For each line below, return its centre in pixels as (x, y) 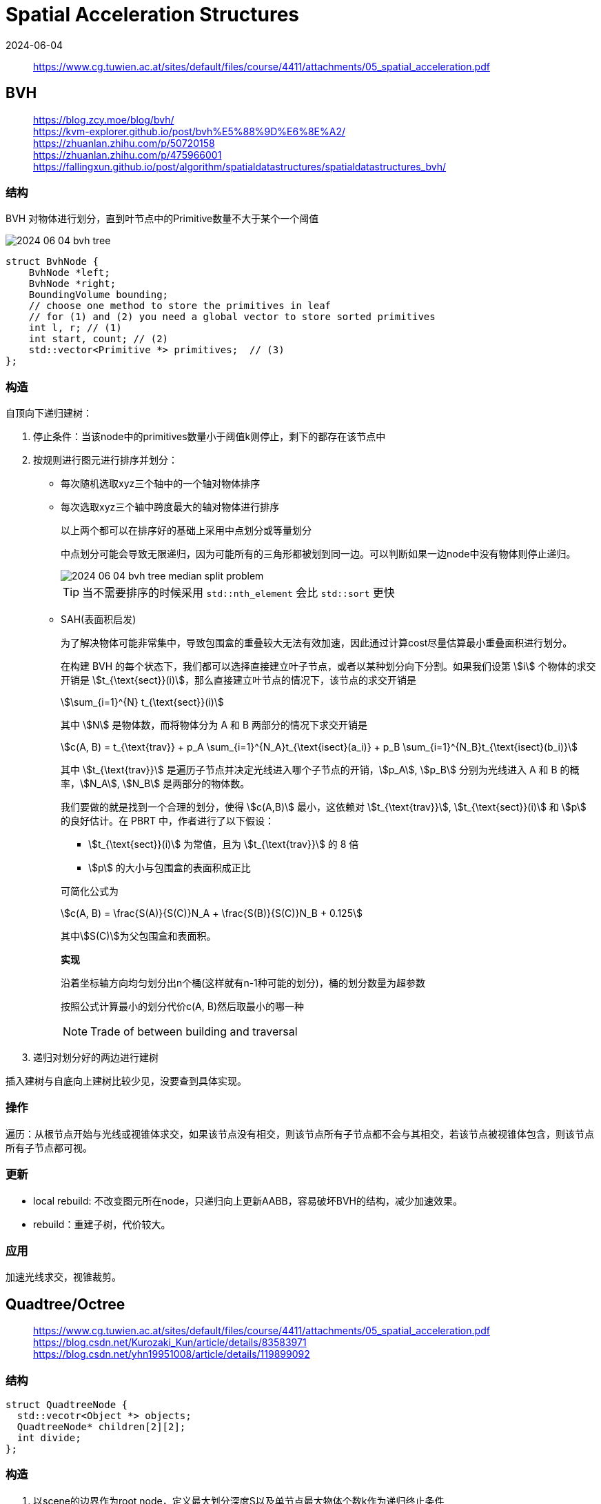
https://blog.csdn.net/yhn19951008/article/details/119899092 (172, 1354)
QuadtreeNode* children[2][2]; (101, 1426)
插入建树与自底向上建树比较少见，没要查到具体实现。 (126, 1081)
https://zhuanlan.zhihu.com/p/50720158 (124, 143)
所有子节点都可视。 (49, 1147)
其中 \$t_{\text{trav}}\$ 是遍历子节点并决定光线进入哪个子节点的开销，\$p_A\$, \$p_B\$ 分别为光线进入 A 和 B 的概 (320, 770)
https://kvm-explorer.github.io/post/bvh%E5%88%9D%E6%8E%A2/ (190, 131)
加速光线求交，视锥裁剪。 (63, 1277)
